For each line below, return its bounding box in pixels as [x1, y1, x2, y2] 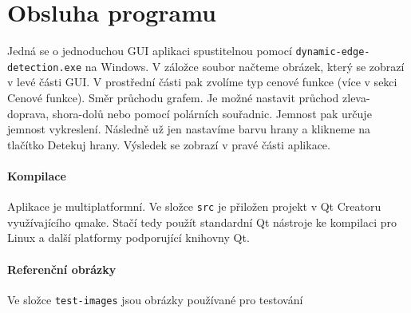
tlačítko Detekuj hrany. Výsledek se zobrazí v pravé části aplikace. [7, 136, 330, 153]
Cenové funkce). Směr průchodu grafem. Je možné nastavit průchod [7, 89, 339, 106]
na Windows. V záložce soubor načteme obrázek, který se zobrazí [85, 57, 405, 74]
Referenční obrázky [7, 260, 117, 277]
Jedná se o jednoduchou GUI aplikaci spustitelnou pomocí [7, 42, 292, 59]
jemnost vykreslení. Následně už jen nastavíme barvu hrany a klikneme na [7, 121, 371, 137]
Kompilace [7, 168, 66, 184]
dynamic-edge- [295, 46, 370, 58]
